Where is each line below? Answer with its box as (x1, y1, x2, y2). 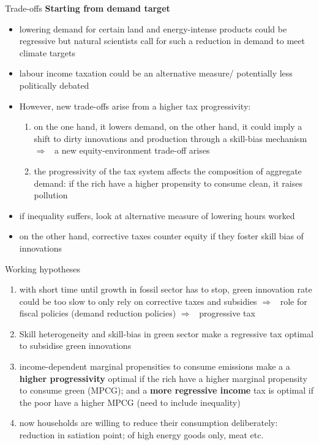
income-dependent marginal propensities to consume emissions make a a (19, 360, 290, 373)
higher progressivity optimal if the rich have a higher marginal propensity (19, 372, 307, 384)
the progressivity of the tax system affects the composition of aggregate (34, 164, 302, 177)
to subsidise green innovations (19, 339, 132, 352)
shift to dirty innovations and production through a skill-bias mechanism (34, 132, 307, 144)
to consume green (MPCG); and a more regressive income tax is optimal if (19, 384, 313, 397)
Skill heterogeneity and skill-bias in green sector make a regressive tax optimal (19, 327, 313, 340)
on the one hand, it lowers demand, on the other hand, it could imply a (34, 120, 302, 133)
